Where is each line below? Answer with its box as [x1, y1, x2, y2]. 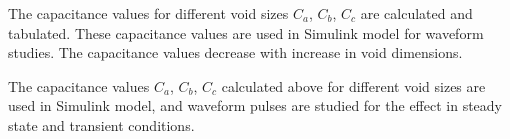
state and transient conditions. [8, 114, 195, 135]
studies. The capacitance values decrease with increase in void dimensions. [8, 42, 463, 63]
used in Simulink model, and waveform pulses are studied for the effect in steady [8, 95, 502, 116]
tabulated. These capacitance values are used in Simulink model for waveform [8, 22, 484, 43]
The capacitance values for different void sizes [8, 3, 289, 23]
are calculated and [360, 3, 473, 23]
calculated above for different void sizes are [221, 75, 486, 96]
